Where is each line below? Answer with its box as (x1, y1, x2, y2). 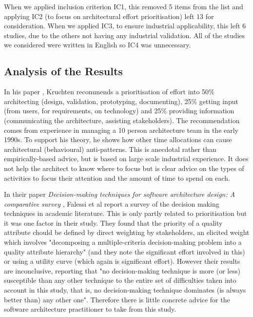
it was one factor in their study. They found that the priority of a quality (4, 217, 223, 228)
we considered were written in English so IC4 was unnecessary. (4, 40, 191, 50)
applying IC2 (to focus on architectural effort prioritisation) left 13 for (4, 11, 214, 21)
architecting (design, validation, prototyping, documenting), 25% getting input (4, 96, 238, 106)
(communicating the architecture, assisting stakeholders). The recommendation (4, 115, 240, 125)
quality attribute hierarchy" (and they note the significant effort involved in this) (4, 246, 245, 256)
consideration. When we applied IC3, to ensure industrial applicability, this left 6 (4, 21, 246, 31)
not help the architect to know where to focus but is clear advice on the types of (4, 163, 244, 173)
